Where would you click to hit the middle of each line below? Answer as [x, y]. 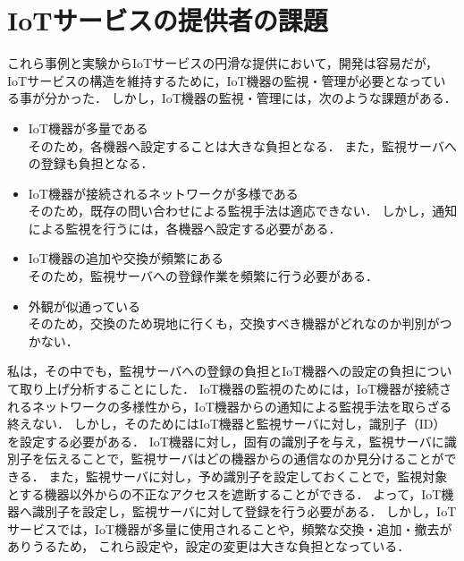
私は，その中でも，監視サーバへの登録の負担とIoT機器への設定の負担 [211, 371]
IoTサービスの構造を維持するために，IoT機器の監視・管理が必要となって [220, 80]
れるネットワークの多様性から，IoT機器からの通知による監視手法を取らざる [230, 406]
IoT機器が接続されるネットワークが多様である [163, 193]
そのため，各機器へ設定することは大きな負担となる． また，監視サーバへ [242, 145]
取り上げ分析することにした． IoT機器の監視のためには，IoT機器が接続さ [235, 389]
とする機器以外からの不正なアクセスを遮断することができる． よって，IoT [224, 493]
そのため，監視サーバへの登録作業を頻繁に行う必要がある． [203, 276]
